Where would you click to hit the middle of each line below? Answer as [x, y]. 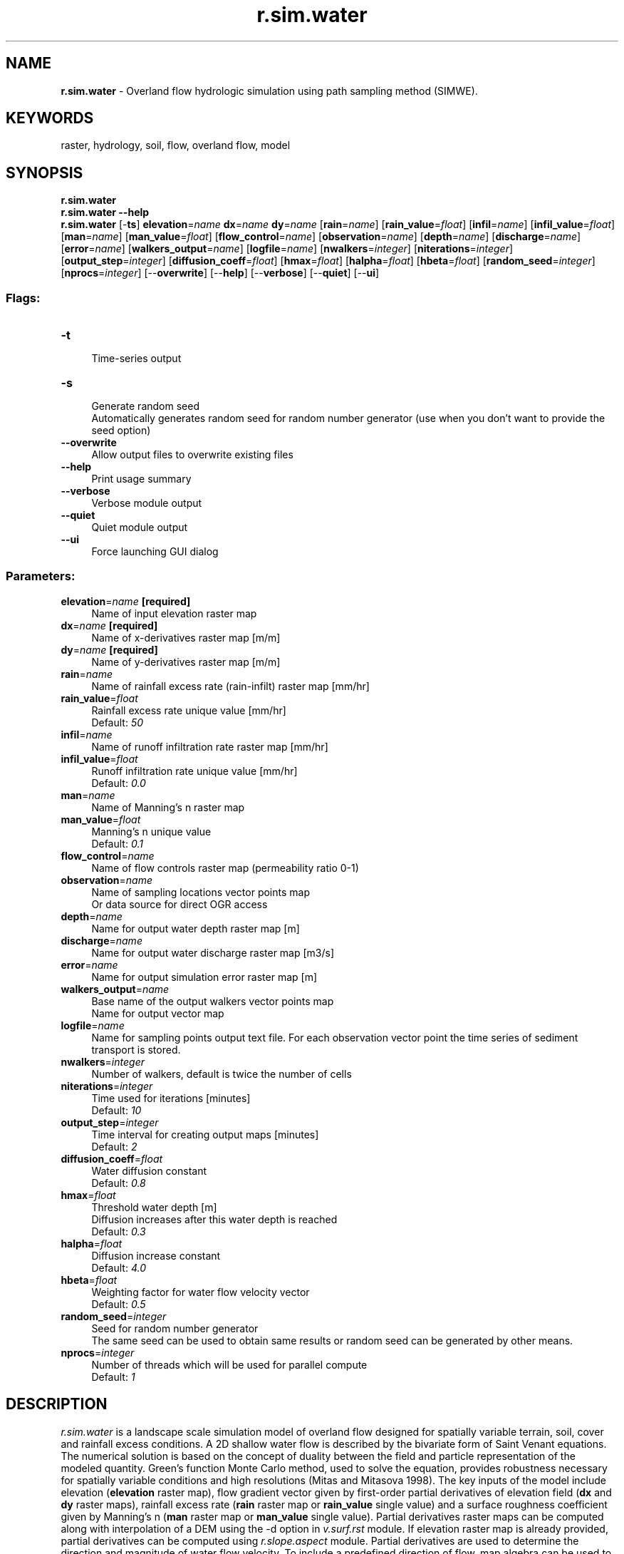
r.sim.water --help [105, 212]
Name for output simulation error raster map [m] [204, 977]
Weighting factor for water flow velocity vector [201, 1292]
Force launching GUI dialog [155, 552]
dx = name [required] [109, 625]
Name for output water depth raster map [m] [196, 928]
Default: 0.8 [119, 1183]
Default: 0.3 [119, 1231]
